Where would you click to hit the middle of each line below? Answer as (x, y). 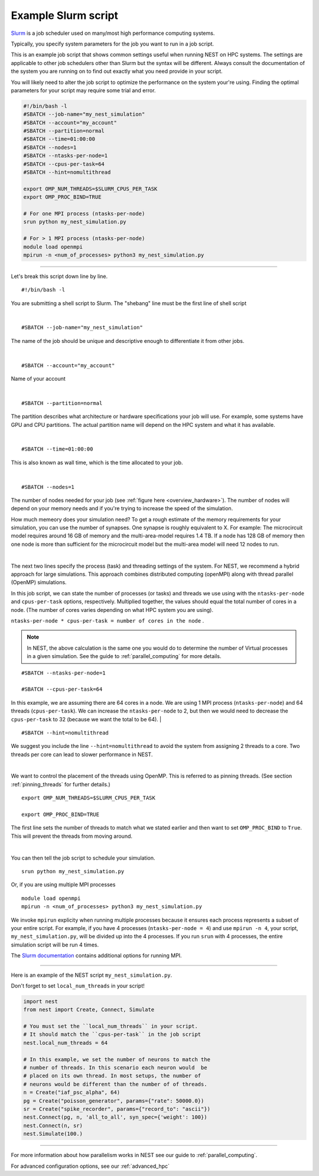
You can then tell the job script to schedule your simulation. (83, 858)
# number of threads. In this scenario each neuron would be (115, 1068)
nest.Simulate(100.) (53, 1134)
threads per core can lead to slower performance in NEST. (82, 754)
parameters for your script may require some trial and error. (83, 90)
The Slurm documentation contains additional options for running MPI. (97, 955)
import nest (41, 1001)
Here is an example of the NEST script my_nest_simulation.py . (92, 975)
